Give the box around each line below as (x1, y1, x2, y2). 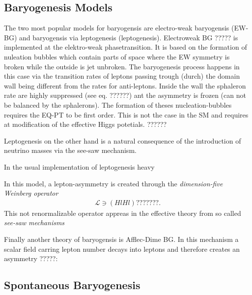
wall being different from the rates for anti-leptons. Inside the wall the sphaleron (4, 80, 246, 90)
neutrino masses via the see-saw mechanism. (4, 145, 137, 155)
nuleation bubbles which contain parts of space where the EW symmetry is (4, 51, 230, 61)
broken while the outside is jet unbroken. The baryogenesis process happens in (4, 61, 240, 71)
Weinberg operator (4, 188, 58, 198)
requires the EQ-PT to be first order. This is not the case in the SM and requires (4, 109, 249, 119)
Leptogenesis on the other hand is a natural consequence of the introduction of (4, 135, 241, 146)
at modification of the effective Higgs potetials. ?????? (4, 119, 167, 129)
